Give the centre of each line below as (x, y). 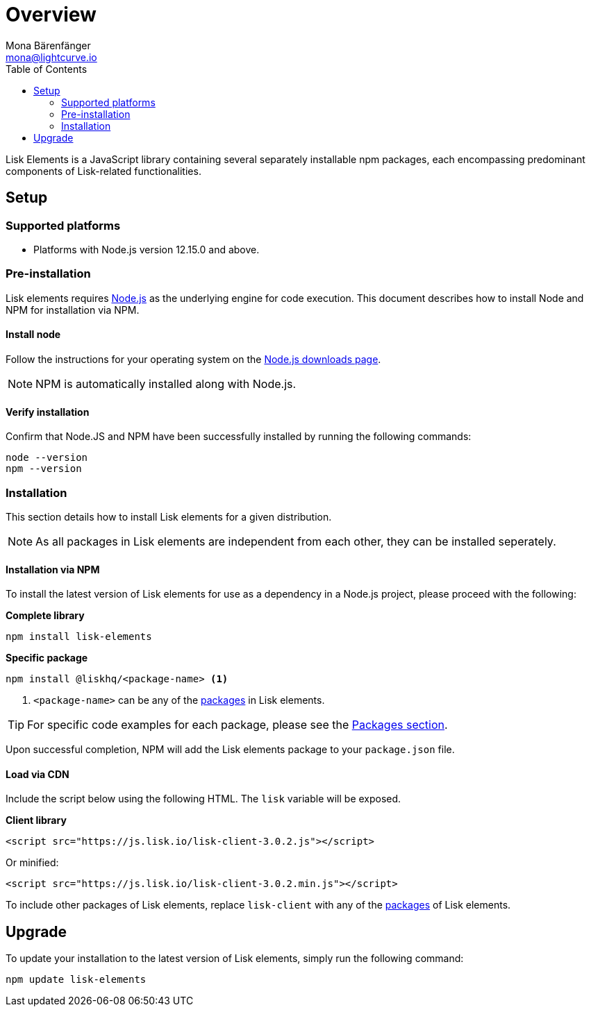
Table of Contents (47, 69)
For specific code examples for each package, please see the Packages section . (238, 725)
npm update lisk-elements (76, 980)
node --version (47, 458)
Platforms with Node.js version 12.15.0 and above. (147, 249)
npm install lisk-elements (79, 637)
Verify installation (48, 412)
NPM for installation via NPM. (73, 310)
